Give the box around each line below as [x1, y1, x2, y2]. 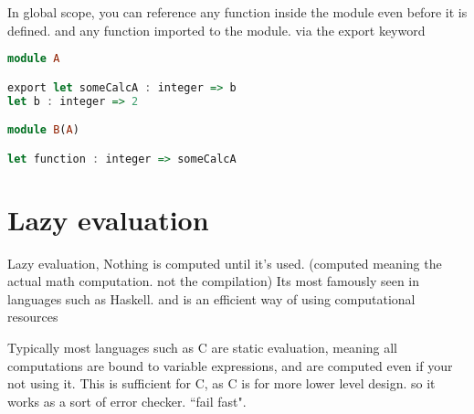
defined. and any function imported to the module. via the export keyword [7, 20, 426, 39]
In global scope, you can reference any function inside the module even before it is [7, 3, 468, 21]
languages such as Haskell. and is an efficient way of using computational [7, 289, 416, 308]
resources [7, 307, 58, 326]
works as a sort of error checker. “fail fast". [7, 391, 247, 410]
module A [7, 52, 60, 66]
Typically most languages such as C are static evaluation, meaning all [7, 338, 397, 357]
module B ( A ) [7, 123, 79, 137]
